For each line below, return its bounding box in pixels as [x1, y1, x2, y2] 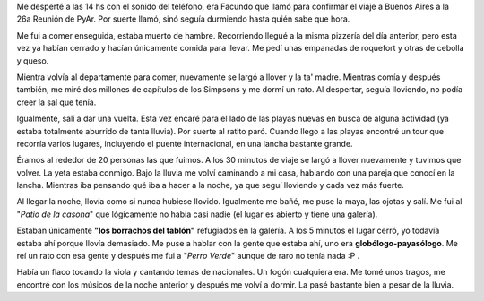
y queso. [16, 55, 49, 66]
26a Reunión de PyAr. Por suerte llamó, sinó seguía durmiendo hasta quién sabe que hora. [16, 13, 350, 24]
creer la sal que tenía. [16, 97, 97, 107]
